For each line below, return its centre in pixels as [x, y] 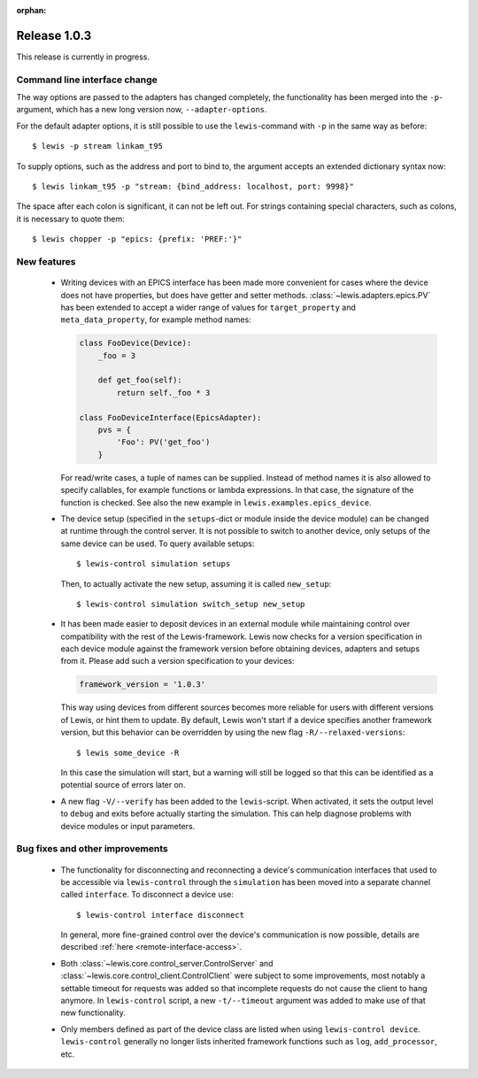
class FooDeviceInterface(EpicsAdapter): [170, 417]
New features [46, 261]
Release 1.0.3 [54, 35]
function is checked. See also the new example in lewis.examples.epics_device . [216, 502]
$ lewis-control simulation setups [154, 564]
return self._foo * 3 [163, 393]
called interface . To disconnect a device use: [147, 895]
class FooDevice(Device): [135, 343]
